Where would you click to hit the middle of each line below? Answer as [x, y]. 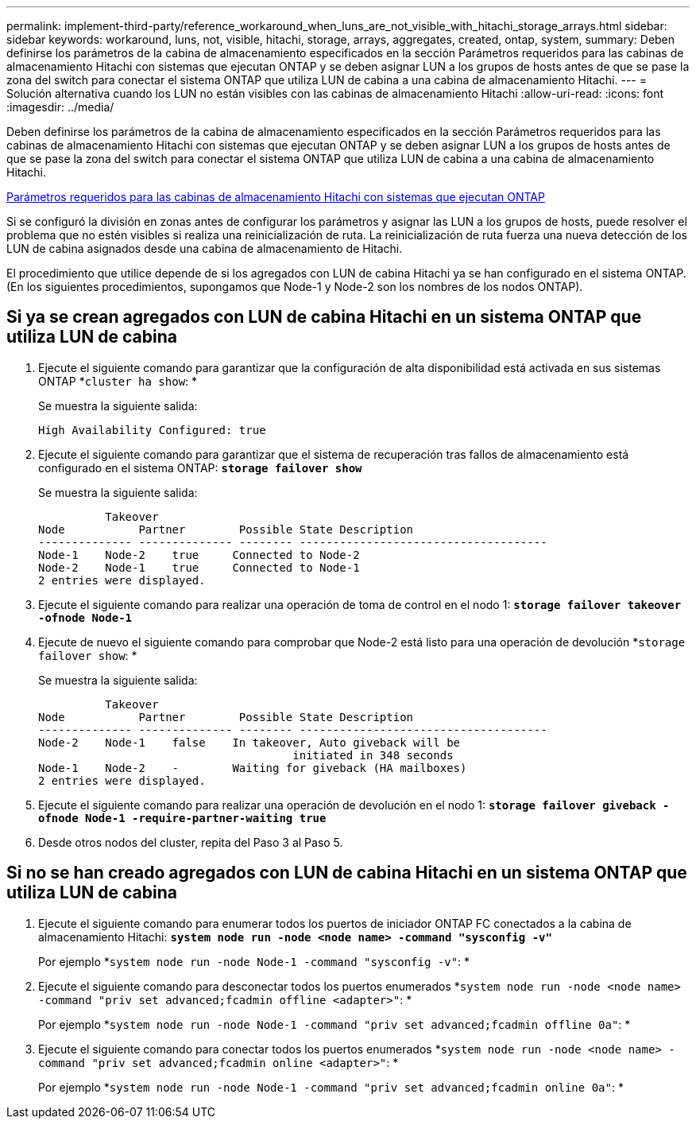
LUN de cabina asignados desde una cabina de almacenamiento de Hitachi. [205, 248]
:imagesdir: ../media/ [60, 107]
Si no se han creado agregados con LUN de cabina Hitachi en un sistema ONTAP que [347, 873]
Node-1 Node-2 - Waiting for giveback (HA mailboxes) [253, 768]
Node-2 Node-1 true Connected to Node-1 [199, 567]
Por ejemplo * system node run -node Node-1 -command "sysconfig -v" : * [254, 961]
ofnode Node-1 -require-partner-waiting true [182, 818]
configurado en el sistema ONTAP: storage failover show [200, 467]
